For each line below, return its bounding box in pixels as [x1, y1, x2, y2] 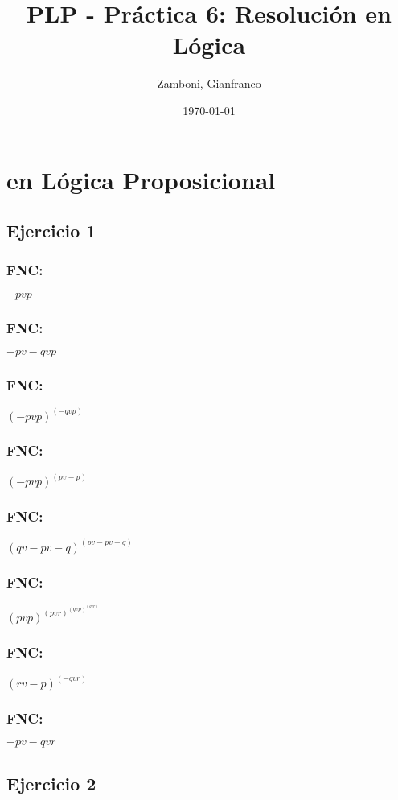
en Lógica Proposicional [6, 163, 276, 196]
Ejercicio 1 [6, 218, 96, 243]
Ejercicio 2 [6, 770, 96, 795]
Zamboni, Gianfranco [157, 75, 261, 92]
